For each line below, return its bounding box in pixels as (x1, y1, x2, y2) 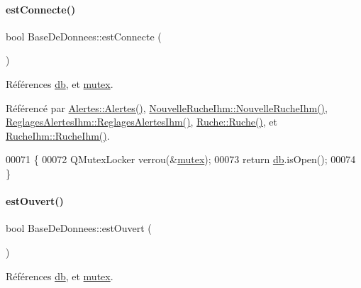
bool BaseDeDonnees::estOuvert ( (6, 221, 152, 236)
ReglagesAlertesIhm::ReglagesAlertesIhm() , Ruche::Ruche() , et (6, 114, 278, 129)
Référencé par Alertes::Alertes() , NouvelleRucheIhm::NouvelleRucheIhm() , (6, 100, 328, 115)
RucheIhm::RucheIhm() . (6, 128, 110, 143)
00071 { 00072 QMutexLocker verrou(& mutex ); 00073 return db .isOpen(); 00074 (6, 152, 356, 167)
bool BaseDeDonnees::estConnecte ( (6, 28, 162, 43)
